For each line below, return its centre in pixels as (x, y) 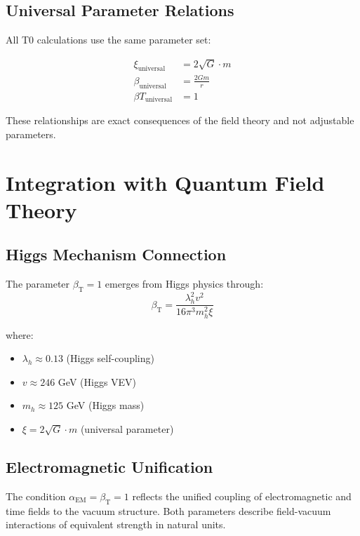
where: (20, 334)
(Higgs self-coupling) (110, 358)
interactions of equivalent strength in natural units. (116, 524)
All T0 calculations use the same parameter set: (108, 40)
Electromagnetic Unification (109, 466)
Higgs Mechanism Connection (116, 254)
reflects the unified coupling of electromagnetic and (242, 496)
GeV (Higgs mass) (105, 405)
